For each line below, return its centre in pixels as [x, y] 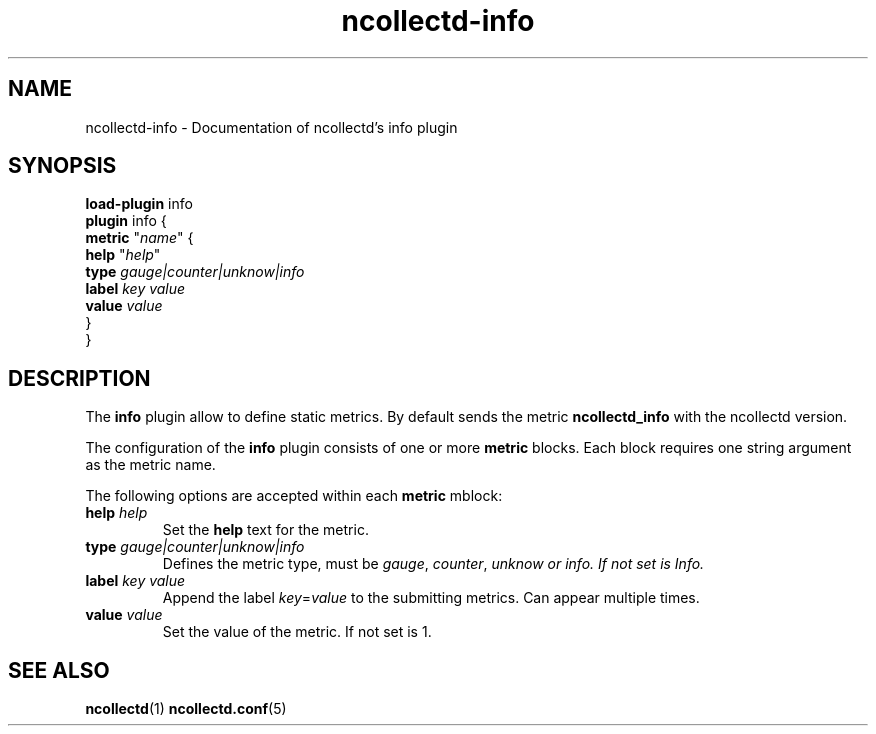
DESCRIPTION [79, 378]
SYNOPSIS [62, 166]
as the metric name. [150, 465]
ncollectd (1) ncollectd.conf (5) [186, 709]
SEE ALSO [59, 670]
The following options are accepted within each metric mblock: [294, 496]
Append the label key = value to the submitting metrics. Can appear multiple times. [431, 598]
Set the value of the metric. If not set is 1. [297, 632]
